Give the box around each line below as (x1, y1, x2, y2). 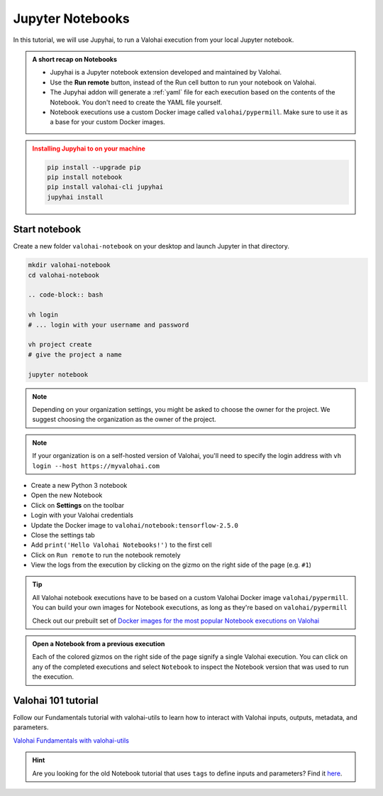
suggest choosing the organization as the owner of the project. (32, 415, 216, 424)
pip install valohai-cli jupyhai (47, 183, 163, 191)
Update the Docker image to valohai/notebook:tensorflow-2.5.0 (30, 520, 239, 529)
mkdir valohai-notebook (28, 261, 111, 269)
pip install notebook (47, 173, 123, 181)
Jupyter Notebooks (13, 11, 131, 26)
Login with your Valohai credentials (30, 511, 134, 520)
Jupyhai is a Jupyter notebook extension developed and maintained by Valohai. (50, 68, 282, 77)
